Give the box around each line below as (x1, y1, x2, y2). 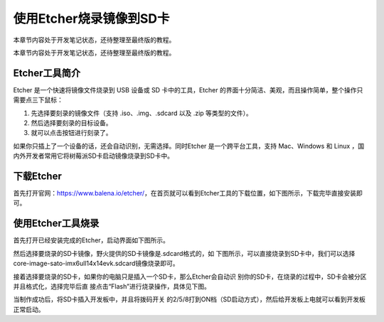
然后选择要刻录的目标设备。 (31, 119, 112, 127)
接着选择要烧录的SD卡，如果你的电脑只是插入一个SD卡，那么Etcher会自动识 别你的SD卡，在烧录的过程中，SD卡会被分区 (13, 272, 367, 281)
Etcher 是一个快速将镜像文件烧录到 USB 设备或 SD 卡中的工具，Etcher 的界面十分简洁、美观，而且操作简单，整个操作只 (13, 85, 363, 94)
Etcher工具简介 (13, 67, 81, 79)
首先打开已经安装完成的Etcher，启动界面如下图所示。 (13, 236, 170, 245)
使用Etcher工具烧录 (13, 218, 100, 230)
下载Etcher (13, 171, 62, 182)
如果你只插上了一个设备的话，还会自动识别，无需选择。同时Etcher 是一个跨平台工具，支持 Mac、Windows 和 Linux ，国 (13, 141, 365, 150)
